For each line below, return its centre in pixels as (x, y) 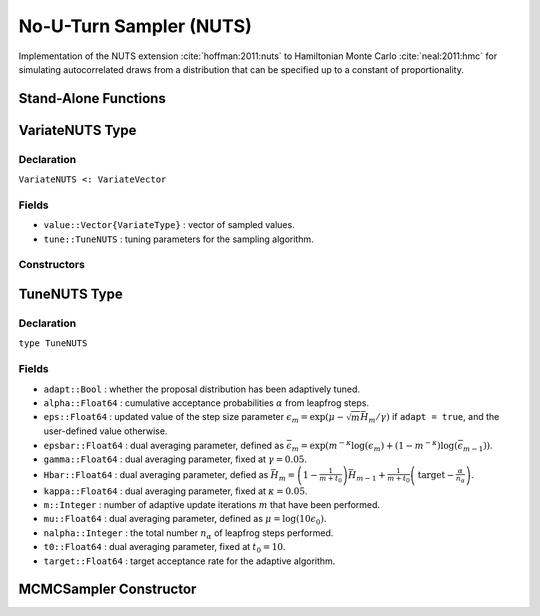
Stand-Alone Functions (92, 98)
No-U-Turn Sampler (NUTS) (135, 26)
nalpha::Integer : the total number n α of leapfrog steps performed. (188, 533)
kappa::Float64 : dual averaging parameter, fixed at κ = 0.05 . (175, 491)
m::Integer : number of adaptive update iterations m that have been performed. (211, 504)
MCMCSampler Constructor (107, 589)
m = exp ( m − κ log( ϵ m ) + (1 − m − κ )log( (375, 446)
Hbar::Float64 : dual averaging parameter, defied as (156, 474)
